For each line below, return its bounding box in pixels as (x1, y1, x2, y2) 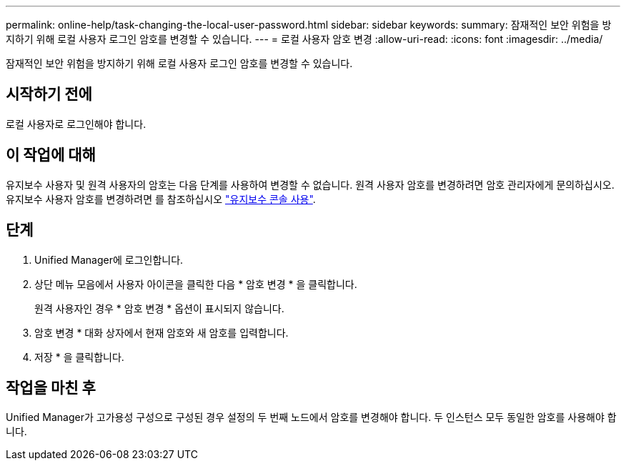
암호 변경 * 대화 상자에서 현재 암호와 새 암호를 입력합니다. (34, 326, 289, 339)
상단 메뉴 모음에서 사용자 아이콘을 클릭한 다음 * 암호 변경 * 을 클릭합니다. (34, 277, 357, 290)
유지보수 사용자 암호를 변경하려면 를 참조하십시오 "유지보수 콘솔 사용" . (6, 192, 316, 205)
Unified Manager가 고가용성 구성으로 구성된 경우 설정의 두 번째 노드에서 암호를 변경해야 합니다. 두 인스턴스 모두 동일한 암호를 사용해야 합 (6, 411, 617, 424)
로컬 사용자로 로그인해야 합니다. (6, 117, 146, 130)
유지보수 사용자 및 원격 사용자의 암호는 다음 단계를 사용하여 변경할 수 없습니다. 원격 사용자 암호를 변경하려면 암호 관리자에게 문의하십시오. (6, 178, 615, 191)
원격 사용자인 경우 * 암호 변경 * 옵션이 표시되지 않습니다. (34, 302, 284, 314)
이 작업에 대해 (6, 146, 96, 164)
